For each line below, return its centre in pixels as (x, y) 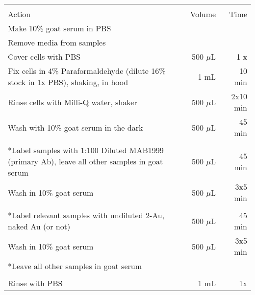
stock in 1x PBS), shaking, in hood (68, 82)
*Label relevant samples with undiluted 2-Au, (86, 215)
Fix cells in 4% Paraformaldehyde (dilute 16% (87, 71)
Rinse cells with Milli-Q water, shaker (73, 102)
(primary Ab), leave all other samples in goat (86, 161)
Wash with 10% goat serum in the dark (76, 127)
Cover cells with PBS (44, 57)
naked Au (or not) (39, 226)
